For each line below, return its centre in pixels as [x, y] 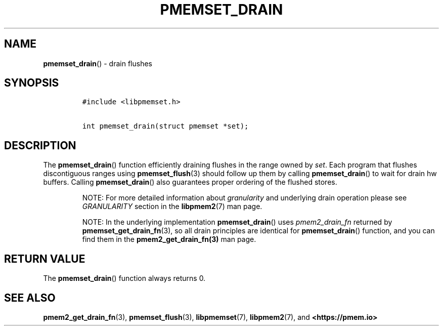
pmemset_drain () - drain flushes [98, 63]
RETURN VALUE [45, 259]
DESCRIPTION [40, 145]
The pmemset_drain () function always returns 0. [124, 278]
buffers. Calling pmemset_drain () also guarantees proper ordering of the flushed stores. [190, 182]
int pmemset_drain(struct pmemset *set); [165, 126]
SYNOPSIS [32, 83]
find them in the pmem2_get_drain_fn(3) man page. [169, 239]
